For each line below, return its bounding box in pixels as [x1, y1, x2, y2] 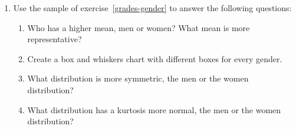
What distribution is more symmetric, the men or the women [27, 72, 249, 84]
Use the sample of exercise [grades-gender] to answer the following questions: [13, 2, 292, 13]
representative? [27, 33, 82, 45]
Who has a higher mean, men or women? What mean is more [27, 21, 250, 33]
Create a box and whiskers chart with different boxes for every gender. [27, 52, 282, 64]
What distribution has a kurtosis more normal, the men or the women [27, 103, 281, 116]
